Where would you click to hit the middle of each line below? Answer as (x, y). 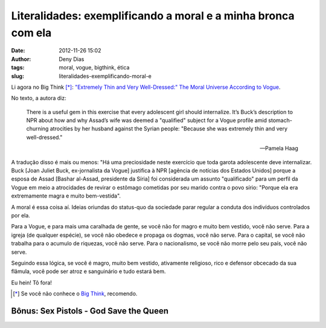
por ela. (21, 215)
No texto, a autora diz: (39, 98)
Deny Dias (72, 59)
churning (37, 129)
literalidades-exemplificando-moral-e (105, 76)
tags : (18, 68)
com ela (31, 33)
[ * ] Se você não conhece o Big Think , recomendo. (75, 294)
